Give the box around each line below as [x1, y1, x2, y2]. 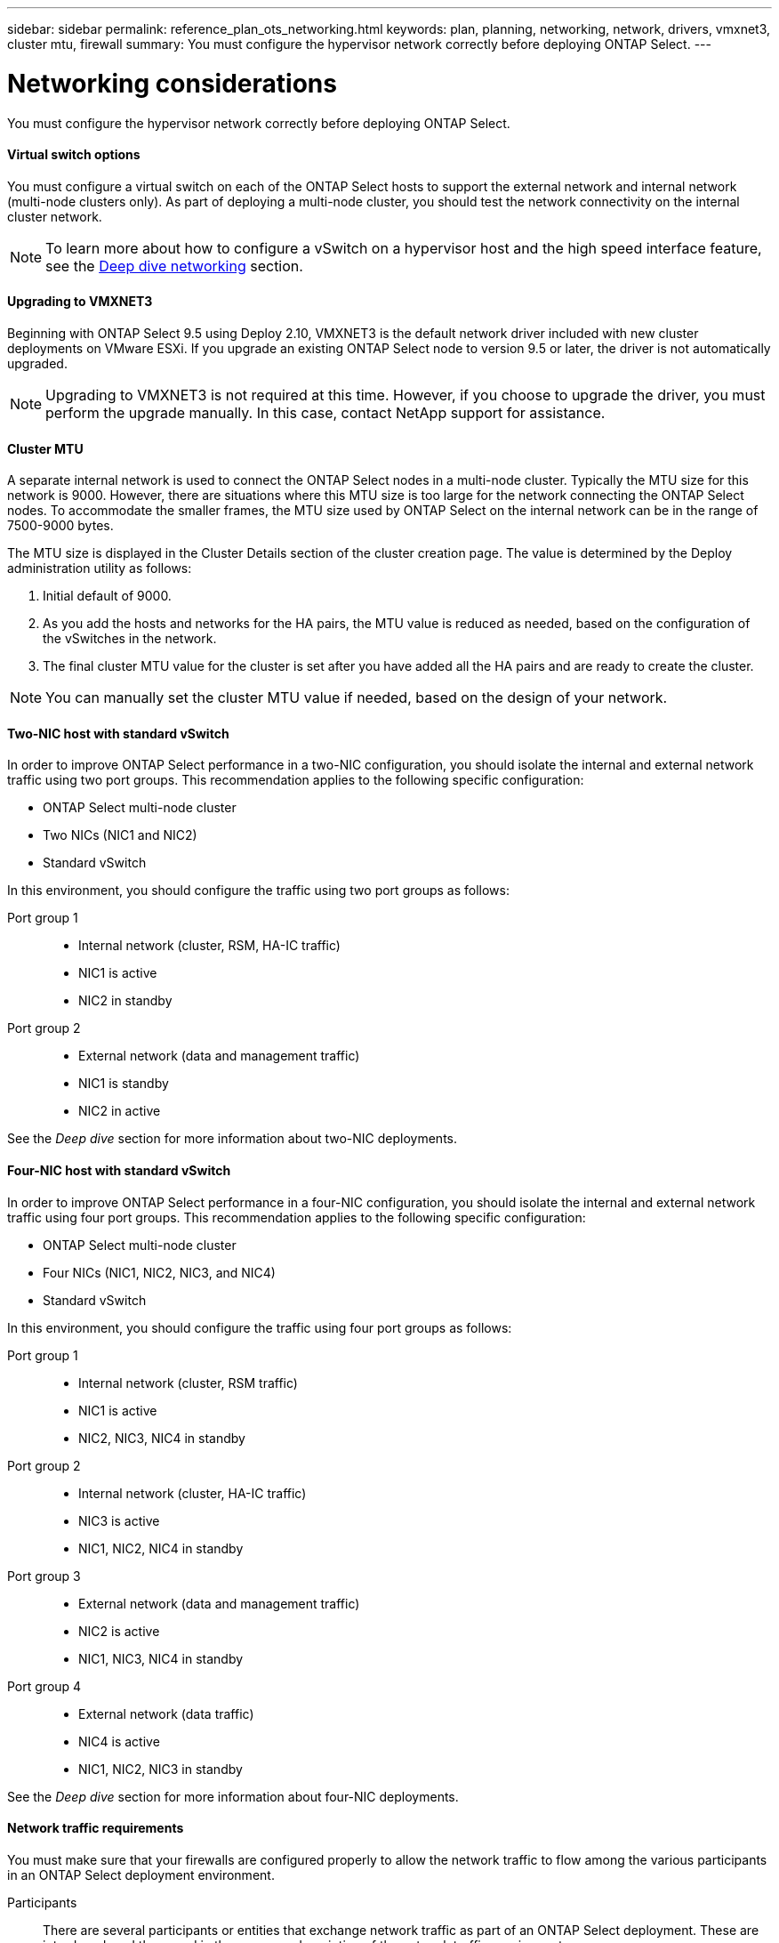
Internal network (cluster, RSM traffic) [78, 1375, 298, 1391]
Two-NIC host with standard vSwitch [7, 725, 229, 741]
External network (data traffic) [78, 1705, 254, 1721]
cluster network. [7, 208, 102, 224]
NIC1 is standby [78, 1076, 169, 1092]
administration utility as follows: [7, 560, 192, 576]
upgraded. [7, 355, 68, 371]
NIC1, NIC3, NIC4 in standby [78, 1650, 244, 1666]
